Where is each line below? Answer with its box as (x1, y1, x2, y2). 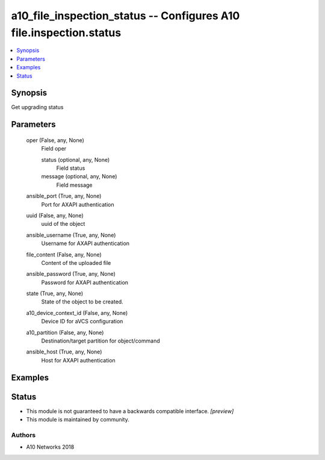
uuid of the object (41, 220, 85, 228)
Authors (11, 430, 36, 439)
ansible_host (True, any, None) (26, 348, 102, 355)
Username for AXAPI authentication (41, 240, 129, 247)
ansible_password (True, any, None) (26, 270, 116, 278)
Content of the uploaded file (41, 259, 111, 266)
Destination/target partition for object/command (41, 337, 160, 344)
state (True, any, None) (26, 290, 84, 297)
